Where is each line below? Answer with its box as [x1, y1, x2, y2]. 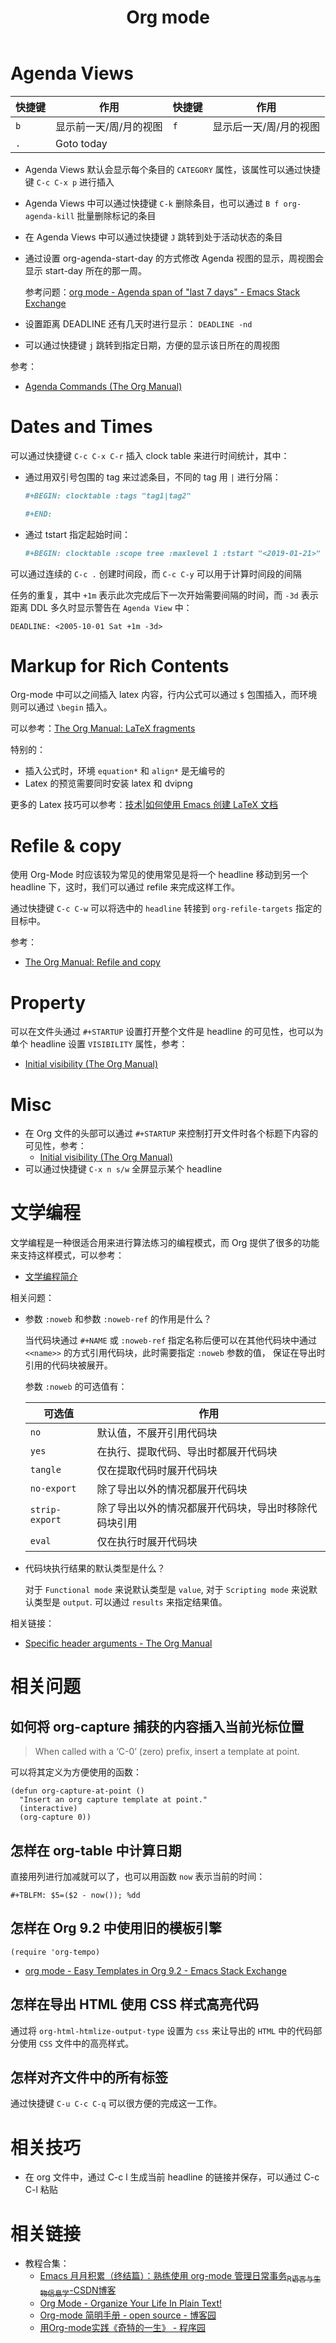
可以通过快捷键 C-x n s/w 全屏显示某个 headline [24, 1163, 223, 1175]
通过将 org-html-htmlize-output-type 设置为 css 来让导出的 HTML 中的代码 [10, 2024, 314, 2036]
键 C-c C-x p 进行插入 [24, 176, 115, 188]
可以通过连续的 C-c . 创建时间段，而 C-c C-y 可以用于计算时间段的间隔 [10, 567, 302, 580]
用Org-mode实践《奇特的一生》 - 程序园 [39, 2321, 207, 2333]
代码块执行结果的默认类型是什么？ [24, 1562, 166, 1575]
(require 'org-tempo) [10, 1947, 101, 1957]
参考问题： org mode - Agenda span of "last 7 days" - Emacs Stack [24, 286, 301, 298]
